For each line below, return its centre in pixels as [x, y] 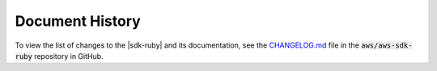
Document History [78, 21]
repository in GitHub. [69, 56]
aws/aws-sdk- [386, 45]
